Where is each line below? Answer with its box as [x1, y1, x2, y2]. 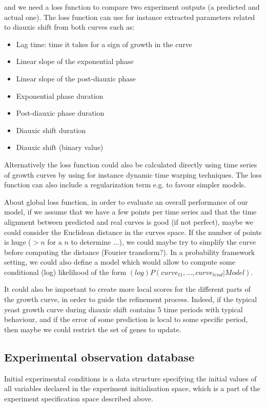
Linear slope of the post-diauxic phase [16, 73, 136, 83]
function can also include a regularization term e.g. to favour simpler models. [4, 179, 246, 190]
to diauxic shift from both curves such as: [4, 22, 135, 32]
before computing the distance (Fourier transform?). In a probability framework [4, 246, 255, 257]
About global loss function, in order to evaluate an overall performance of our [4, 196, 248, 207]
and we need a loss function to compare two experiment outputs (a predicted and [4, 2, 260, 12]
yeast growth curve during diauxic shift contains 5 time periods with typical [4, 304, 243, 314]
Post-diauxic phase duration [16, 108, 105, 118]
